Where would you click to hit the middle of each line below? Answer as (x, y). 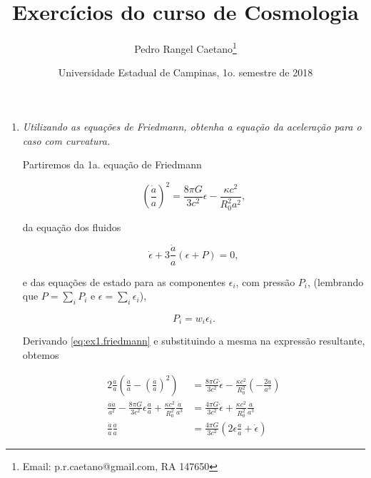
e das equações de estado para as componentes (124, 281)
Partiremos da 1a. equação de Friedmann (112, 164)
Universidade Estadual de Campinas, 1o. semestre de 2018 (185, 72)
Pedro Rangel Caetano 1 (185, 47)
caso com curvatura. (66, 140)
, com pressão (265, 281)
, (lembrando (336, 281)
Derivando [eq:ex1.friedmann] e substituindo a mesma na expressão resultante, (194, 341)
